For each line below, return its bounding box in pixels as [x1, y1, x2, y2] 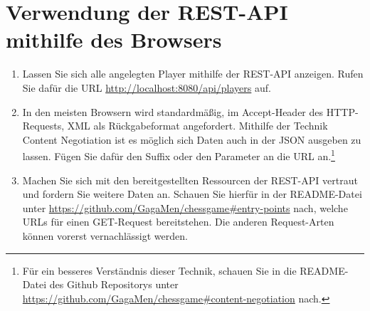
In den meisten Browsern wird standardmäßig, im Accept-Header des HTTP [22, 104, 355, 119]
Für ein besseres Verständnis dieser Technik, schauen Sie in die [22, 263, 297, 278]
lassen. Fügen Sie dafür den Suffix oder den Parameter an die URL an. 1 [22, 147, 335, 163]
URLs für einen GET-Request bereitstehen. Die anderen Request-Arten [22, 214, 334, 229]
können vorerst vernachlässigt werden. [22, 228, 188, 243]
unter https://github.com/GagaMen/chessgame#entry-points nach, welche [22, 200, 348, 215]
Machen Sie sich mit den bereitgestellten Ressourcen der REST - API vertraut [22, 172, 358, 187]
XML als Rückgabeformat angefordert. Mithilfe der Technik [67, 118, 328, 133]
